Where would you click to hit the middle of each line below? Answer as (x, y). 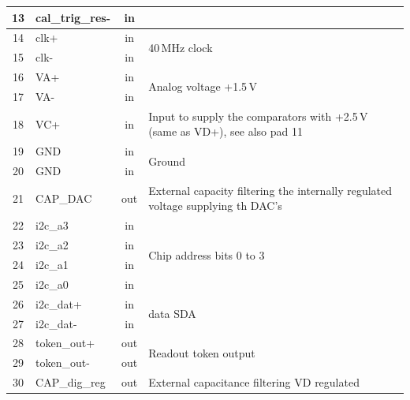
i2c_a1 (52, 264)
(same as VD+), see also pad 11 (225, 131)
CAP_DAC (64, 198)
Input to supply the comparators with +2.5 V (258, 116)
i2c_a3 (52, 225)
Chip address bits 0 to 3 (207, 254)
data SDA (172, 314)
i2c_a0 (52, 284)
